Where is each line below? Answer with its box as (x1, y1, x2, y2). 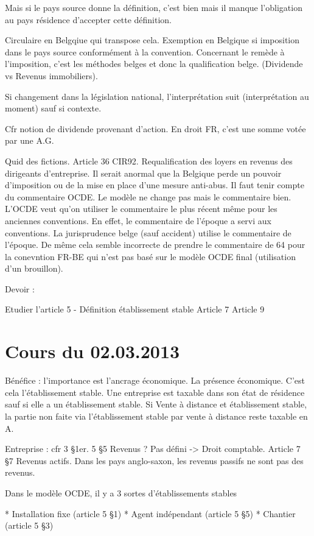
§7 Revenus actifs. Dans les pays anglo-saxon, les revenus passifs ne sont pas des (5, 454, 304, 467)
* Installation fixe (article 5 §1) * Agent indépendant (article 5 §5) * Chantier (5, 507, 296, 520)
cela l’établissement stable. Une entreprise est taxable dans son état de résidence (5, 386, 305, 398)
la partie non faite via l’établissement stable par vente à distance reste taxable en (5, 409, 308, 422)
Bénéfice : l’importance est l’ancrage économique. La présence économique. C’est (5, 374, 305, 387)
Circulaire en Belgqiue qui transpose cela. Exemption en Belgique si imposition (5, 33, 300, 46)
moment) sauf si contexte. (5, 102, 102, 115)
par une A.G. (5, 134, 54, 147)
